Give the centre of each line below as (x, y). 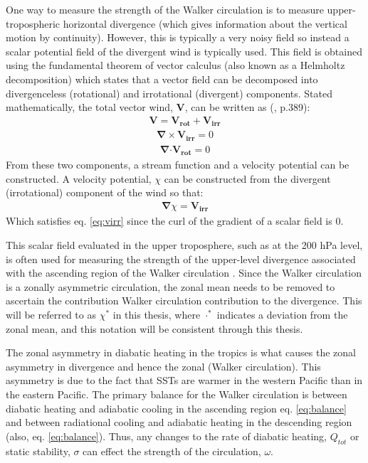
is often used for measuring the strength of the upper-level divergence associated (181, 259)
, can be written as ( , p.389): (247, 107)
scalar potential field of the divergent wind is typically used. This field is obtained (184, 51)
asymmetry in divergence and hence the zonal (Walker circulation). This (163, 366)
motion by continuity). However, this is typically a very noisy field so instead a (178, 37)
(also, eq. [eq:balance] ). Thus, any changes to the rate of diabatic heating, (167, 436)
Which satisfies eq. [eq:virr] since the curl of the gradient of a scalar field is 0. (175, 221)
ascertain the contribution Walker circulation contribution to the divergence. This (184, 300)
